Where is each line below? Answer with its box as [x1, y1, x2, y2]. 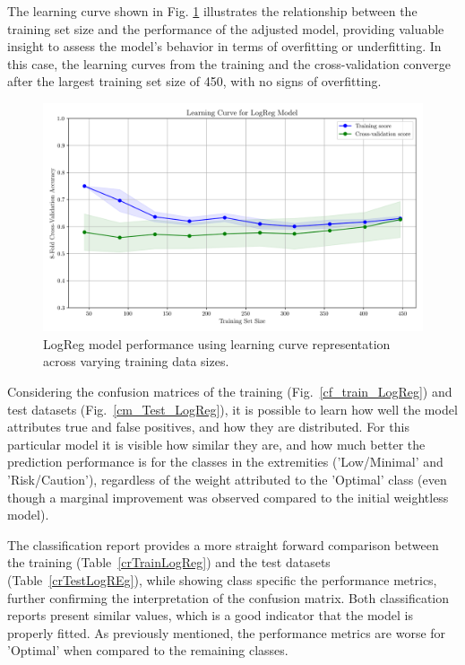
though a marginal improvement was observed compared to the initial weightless [7, 487, 449, 506]
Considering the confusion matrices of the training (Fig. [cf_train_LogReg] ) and [7, 381, 452, 400]
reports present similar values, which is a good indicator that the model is [7, 606, 413, 625]
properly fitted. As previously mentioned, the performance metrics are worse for [7, 623, 446, 642]
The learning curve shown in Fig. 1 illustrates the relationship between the [7, 2, 418, 20]
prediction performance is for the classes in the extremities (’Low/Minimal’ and [7, 452, 443, 471]
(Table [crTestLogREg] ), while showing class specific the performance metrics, [7, 570, 437, 589]
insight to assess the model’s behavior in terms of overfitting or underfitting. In [7, 37, 442, 56]
